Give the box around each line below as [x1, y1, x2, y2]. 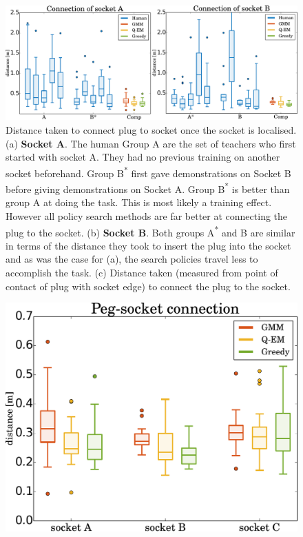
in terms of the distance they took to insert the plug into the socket [6, 238, 291, 252]
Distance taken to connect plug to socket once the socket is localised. [6, 123, 297, 137]
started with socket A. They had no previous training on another [6, 150, 280, 164]
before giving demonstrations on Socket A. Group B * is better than [6, 180, 290, 196]
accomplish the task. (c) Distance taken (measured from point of [6, 265, 278, 279]
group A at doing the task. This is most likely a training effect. [6, 195, 272, 210]
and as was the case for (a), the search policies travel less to [6, 252, 258, 266]
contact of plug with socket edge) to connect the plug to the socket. [6, 278, 291, 293]
